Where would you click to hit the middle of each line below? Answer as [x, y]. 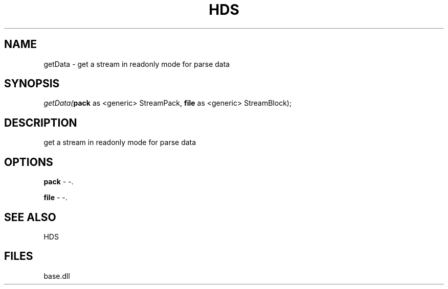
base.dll [57, 276]
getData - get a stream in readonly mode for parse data [137, 64]
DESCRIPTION [41, 123]
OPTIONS [29, 162]
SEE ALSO [30, 217]
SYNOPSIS [32, 84]
